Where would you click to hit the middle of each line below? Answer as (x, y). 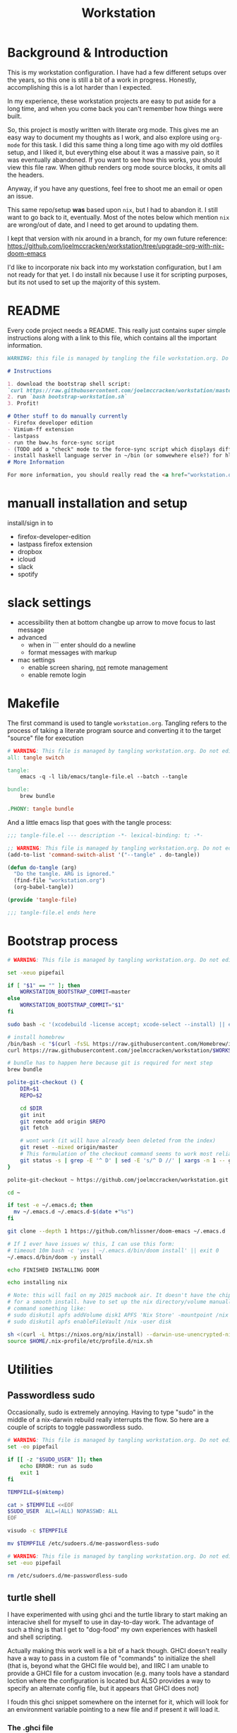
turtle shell (32, 1598)
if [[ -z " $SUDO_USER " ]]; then (55, 1460)
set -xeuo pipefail (36, 973)
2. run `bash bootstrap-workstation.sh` (68, 397)
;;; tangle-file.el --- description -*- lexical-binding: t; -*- (105, 835)
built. (15, 116)
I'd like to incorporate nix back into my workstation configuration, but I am (115, 267)
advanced (32, 637)
